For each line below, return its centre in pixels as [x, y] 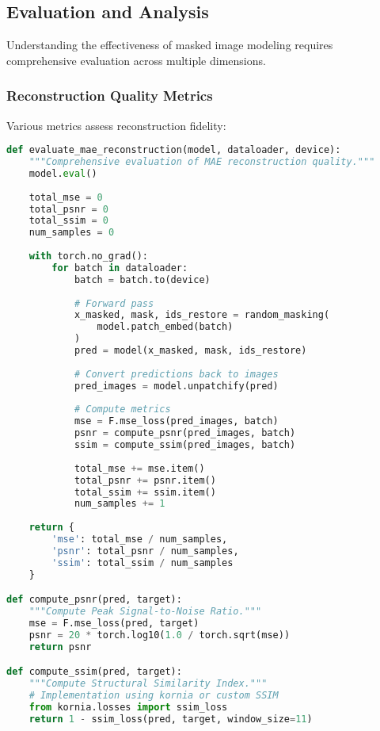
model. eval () [63, 173]
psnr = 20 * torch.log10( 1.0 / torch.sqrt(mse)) [160, 635]
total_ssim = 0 [68, 221]
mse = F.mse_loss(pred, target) [114, 623]
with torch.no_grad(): [88, 256]
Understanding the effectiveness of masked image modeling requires [170, 45]
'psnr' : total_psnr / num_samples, [145, 551]
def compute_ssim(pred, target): [94, 672]
